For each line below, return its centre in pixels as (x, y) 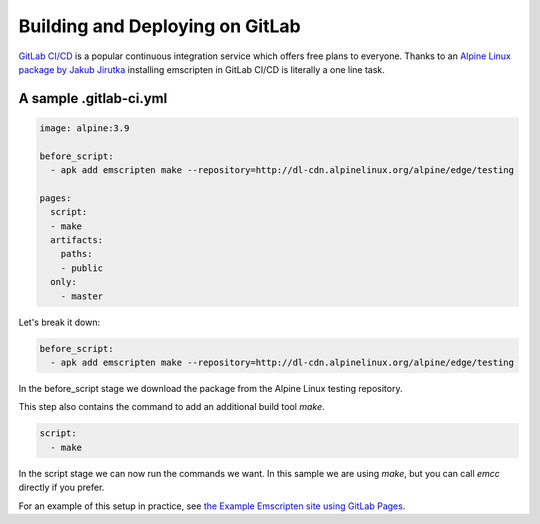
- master (82, 296)
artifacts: (77, 240)
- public (82, 268)
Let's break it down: (59, 322)
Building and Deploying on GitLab (159, 26)
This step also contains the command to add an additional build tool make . (171, 407)
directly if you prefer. (61, 487)
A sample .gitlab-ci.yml (93, 98)
